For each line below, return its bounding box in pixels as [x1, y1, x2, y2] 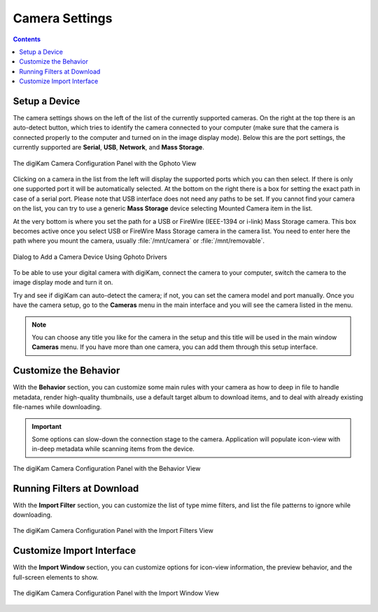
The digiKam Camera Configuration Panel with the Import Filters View [13, 527, 213, 535]
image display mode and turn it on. [13, 278, 113, 287]
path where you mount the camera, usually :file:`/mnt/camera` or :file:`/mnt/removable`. [13, 236, 265, 245]
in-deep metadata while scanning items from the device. [31, 445, 195, 453]
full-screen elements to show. [13, 573, 99, 581]
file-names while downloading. [13, 403, 102, 411]
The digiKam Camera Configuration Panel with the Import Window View [13, 589, 220, 597]
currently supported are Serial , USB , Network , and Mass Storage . [13, 143, 204, 152]
